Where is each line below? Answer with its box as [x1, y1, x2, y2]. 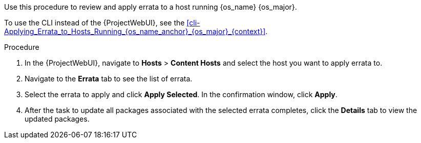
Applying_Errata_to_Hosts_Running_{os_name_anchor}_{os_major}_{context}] [4, 27, 266, 36]
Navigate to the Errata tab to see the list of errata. [25, 74, 193, 83]
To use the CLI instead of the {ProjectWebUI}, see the [4, 18, 185, 27]
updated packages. [25, 115, 90, 123]
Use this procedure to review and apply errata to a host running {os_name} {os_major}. [4, 3, 297, 11]
